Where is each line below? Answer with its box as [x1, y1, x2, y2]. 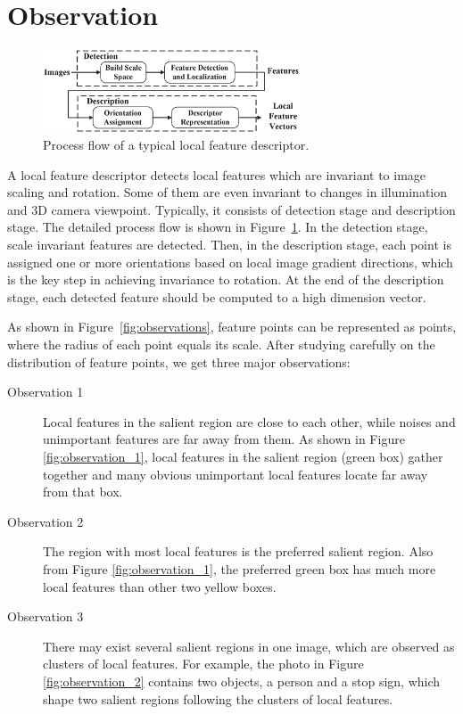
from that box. [43, 482, 123, 501]
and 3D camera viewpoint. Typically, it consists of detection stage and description [7, 200, 456, 218]
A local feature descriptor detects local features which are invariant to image [7, 165, 426, 184]
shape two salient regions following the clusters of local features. [43, 689, 393, 708]
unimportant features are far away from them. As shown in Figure [43, 430, 405, 448]
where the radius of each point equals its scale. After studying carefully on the [7, 335, 435, 354]
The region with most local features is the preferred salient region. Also [43, 542, 434, 561]
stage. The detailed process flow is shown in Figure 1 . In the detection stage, [7, 217, 428, 236]
